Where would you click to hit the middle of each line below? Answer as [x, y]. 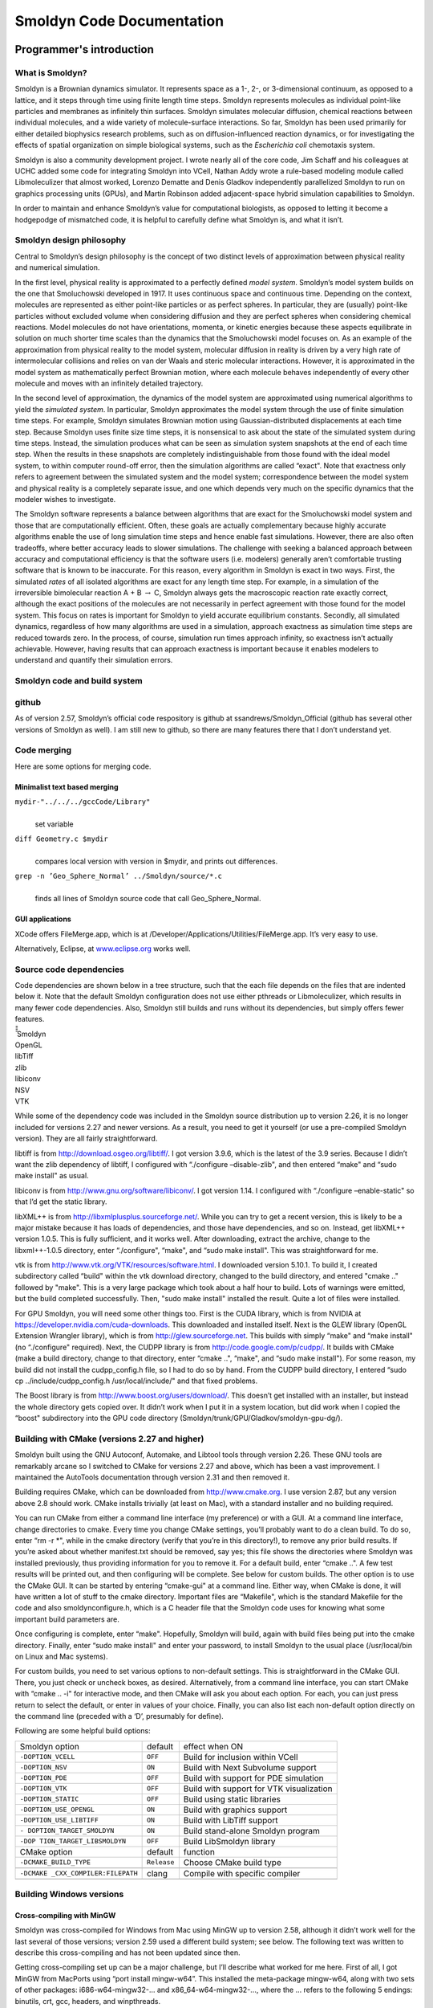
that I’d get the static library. [61, 1202]
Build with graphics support [235, 1810]
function [199, 1851]
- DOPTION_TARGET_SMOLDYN [67, 1831]
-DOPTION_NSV [43, 1767]
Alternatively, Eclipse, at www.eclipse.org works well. [103, 949]
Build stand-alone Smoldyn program [251, 1830]
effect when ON [213, 1746]
